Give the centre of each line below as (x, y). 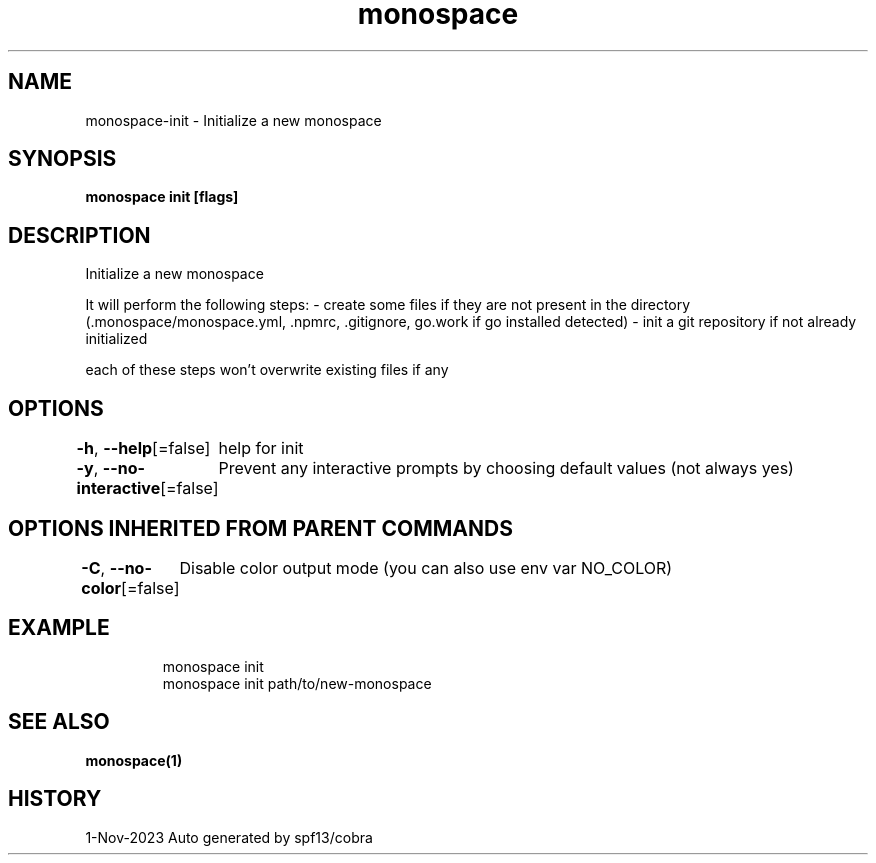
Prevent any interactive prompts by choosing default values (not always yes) (506, 468)
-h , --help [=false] (143, 448)
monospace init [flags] (162, 197)
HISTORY (55, 799)
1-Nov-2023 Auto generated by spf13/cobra (229, 837)
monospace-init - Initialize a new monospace (233, 120)
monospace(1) (134, 760)
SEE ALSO (59, 722)
